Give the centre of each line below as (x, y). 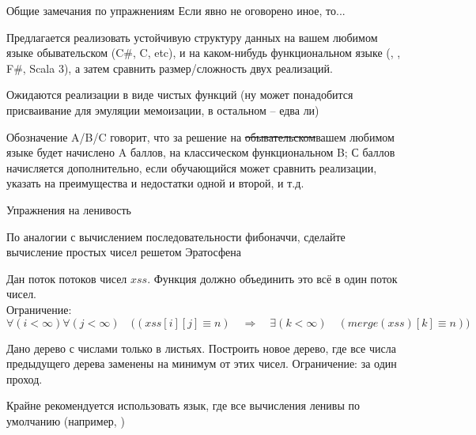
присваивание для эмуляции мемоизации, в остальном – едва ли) (163, 110)
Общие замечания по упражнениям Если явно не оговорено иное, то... (176, 10)
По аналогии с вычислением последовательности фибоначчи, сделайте (176, 236)
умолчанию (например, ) (66, 420)
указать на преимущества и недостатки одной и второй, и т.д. (155, 183)
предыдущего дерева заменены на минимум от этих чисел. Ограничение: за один (202, 363)
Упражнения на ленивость (69, 209)
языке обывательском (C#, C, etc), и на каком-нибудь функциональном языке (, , (204, 53)
